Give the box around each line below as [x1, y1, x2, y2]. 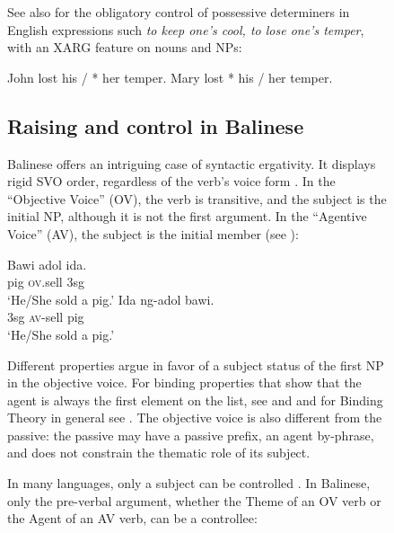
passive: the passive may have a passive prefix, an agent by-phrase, [7, 425, 374, 444]
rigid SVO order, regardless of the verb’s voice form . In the [7, 172, 336, 191]
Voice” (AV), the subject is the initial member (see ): [7, 224, 299, 243]
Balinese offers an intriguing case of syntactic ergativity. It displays [7, 154, 376, 173]
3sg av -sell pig [7, 307, 84, 326]
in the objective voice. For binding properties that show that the [7, 373, 362, 392]
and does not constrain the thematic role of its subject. [7, 443, 311, 462]
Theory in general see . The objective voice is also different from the [7, 408, 382, 427]
